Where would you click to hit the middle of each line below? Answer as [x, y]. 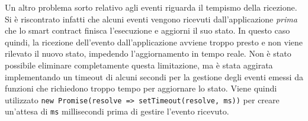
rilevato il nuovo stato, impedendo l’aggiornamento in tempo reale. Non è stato [148, 53]
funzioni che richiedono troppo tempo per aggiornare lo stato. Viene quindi [141, 88]
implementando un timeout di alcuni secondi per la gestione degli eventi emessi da [154, 76]
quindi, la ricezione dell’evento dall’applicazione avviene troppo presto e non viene [154, 42]
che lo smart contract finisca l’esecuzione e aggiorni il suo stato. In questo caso [147, 30]
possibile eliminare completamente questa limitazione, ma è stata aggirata [139, 65]
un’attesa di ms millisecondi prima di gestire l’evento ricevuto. [117, 111]
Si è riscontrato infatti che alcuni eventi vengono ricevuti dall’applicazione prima [151, 19]
